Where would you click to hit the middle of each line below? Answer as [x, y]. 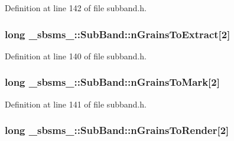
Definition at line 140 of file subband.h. [76, 56]
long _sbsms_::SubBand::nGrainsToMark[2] [112, 82]
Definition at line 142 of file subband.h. [76, 8]
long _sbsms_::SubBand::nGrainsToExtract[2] [118, 34]
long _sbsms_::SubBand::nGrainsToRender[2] [117, 130]
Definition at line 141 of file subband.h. [76, 104]
